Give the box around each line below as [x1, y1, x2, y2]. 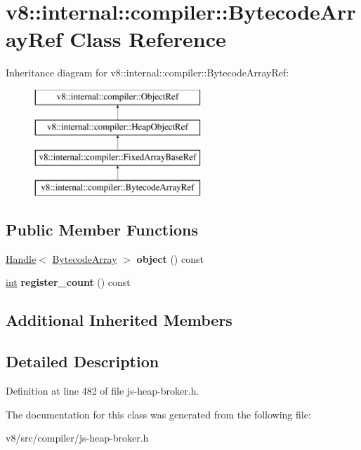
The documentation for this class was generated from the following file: [6, 407, 311, 421]
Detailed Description [6, 350, 159, 372]
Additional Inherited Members [6, 309, 232, 331]
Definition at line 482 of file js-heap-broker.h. [6, 383, 199, 398]
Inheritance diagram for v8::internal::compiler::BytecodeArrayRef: [6, 65, 289, 80]
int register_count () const [6, 275, 131, 289]
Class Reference [70, 25, 226, 53]
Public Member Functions [6, 219, 198, 240]
